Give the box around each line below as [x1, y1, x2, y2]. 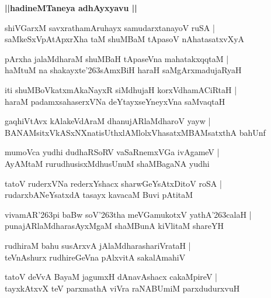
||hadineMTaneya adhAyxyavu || [5, 2, 137, 13]
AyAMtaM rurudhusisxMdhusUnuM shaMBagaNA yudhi [5, 157, 210, 169]
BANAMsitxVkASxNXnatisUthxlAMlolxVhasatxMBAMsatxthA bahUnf [5, 126, 266, 138]
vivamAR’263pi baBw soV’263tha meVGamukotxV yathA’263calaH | [5, 208, 252, 220]
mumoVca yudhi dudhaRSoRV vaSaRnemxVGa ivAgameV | [5, 146, 220, 158]
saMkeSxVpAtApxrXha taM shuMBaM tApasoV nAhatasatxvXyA [5, 33, 245, 45]
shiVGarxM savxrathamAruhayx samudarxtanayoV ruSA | [5, 21, 215, 33]
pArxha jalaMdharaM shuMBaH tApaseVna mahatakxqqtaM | [5, 52, 229, 64]
